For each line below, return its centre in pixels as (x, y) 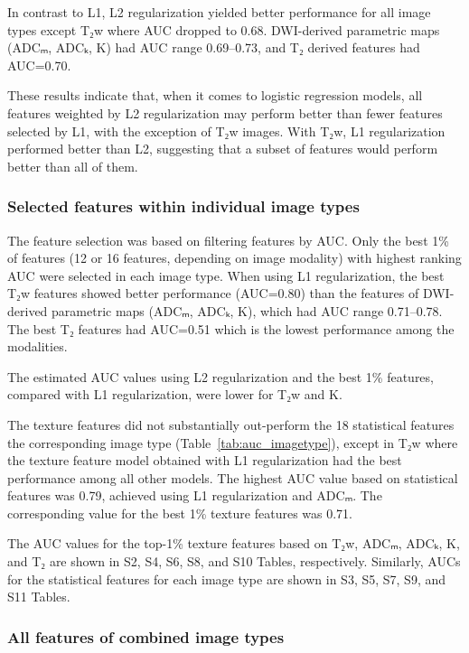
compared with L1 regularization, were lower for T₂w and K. (175, 394)
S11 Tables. (39, 597)
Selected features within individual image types (183, 206)
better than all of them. (73, 166)
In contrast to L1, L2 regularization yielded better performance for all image (219, 12)
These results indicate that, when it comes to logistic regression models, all (215, 95)
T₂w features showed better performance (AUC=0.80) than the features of (213, 293)
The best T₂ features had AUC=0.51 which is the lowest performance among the (231, 328)
